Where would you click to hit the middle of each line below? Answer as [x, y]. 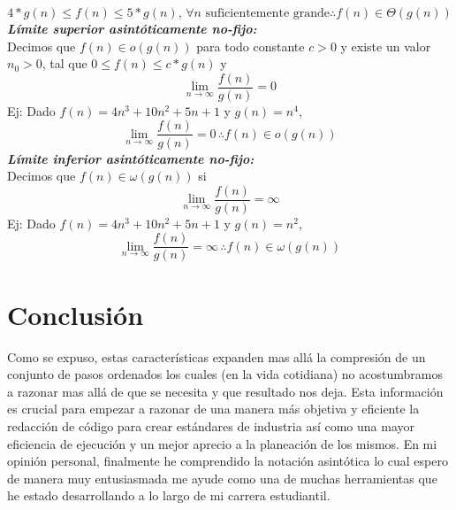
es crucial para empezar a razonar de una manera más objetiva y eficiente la [213, 409]
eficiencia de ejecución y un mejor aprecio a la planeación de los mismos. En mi [222, 443]
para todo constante [251, 46]
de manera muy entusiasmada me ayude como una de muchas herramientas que [222, 478]
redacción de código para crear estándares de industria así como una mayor [211, 425]
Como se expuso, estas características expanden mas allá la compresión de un [217, 356]
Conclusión [76, 314]
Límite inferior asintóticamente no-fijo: [131, 158]
